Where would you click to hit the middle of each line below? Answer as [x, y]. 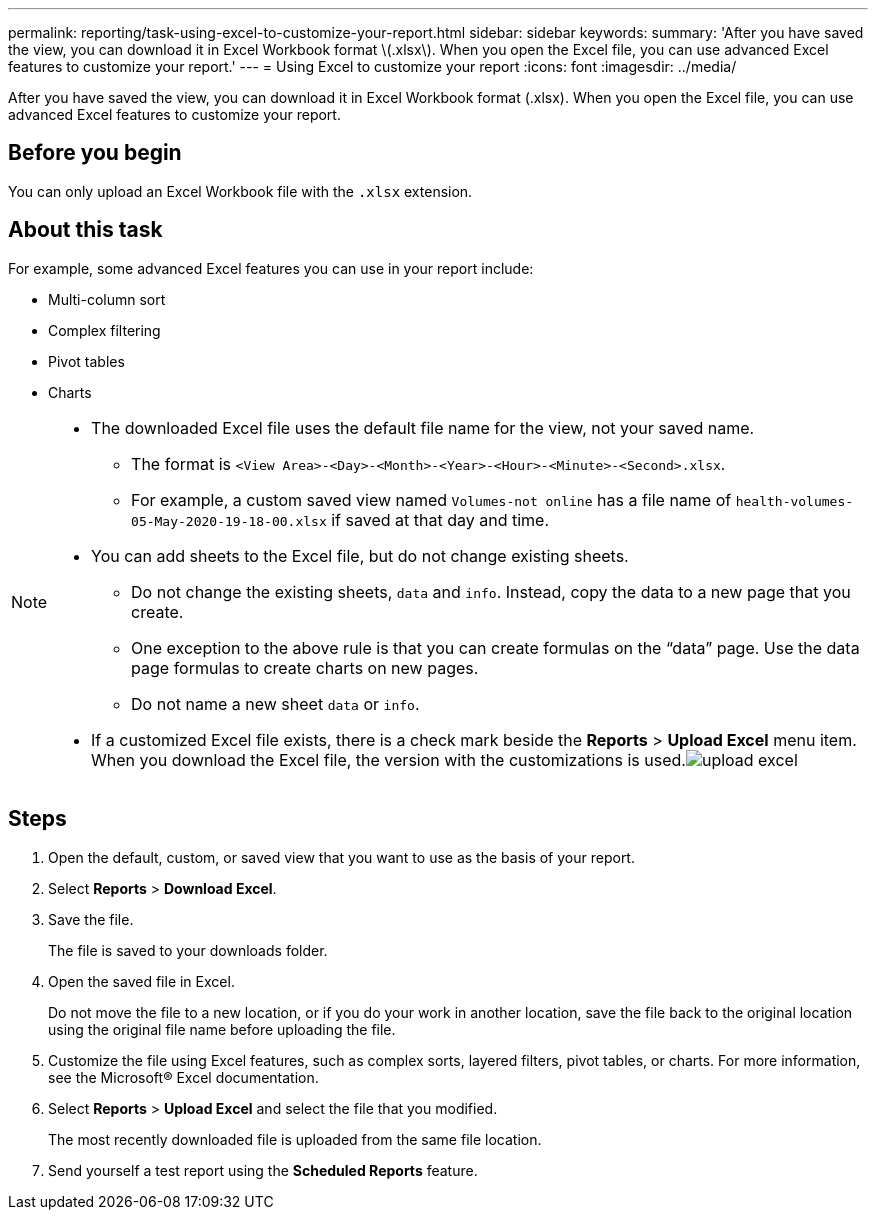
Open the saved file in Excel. [141, 981]
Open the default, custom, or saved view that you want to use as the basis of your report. [341, 857]
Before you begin [95, 153]
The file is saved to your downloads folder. [188, 950]
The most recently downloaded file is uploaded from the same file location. [295, 1139]
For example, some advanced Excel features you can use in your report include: [271, 268]
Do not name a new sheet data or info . [275, 703]
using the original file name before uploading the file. [222, 1029]
